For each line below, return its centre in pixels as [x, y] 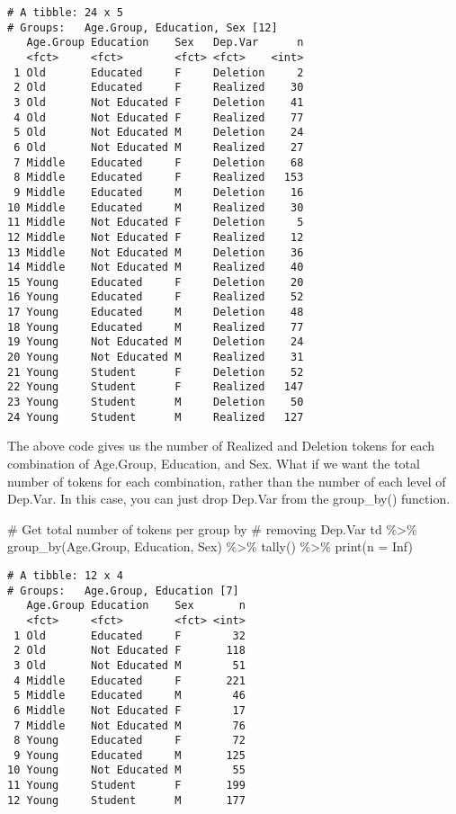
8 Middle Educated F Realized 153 [159, 178]
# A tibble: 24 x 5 [65, 13]
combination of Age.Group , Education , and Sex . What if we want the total [214, 463]
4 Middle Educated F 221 [130, 680]
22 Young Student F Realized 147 [156, 387]
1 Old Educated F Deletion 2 [159, 72]
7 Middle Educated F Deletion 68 [159, 162]
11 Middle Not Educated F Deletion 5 [156, 223]
